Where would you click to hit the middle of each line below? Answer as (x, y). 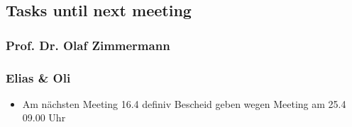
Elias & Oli (38, 77)
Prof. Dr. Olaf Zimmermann (88, 45)
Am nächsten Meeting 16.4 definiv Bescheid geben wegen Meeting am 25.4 (184, 103)
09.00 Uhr (44, 117)
